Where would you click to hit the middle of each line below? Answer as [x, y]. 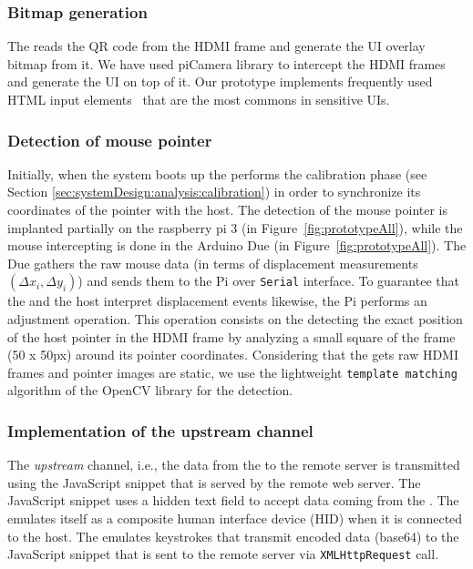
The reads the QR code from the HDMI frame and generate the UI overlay [216, 46]
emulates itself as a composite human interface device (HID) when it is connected [235, 518]
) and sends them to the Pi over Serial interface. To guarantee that [268, 281]
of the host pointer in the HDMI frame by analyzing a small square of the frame [231, 336]
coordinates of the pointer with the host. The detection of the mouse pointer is [228, 209]
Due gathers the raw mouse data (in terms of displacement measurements [213, 263]
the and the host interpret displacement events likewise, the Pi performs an [217, 301]
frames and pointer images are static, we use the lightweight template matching [232, 372]
